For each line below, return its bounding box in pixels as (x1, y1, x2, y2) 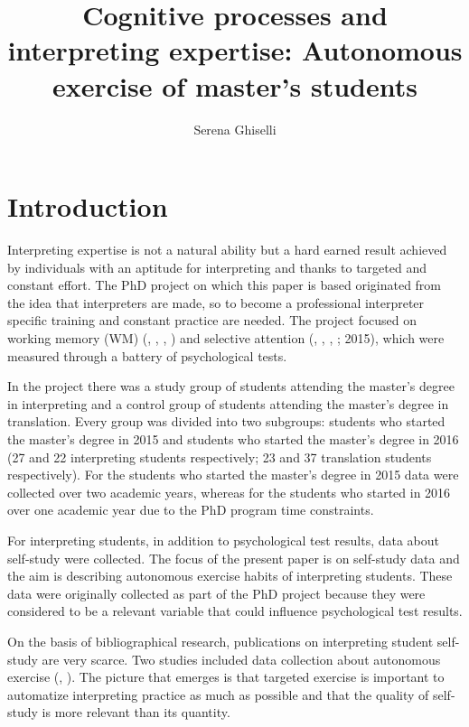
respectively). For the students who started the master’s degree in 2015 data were (7, 465, 459, 484)
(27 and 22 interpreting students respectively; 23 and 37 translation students (7, 447, 432, 466)
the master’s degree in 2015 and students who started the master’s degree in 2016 (7, 429, 459, 448)
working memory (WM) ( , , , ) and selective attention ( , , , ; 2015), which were (7, 329, 445, 347)
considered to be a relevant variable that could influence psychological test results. (7, 601, 463, 620)
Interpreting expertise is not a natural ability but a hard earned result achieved (7, 240, 447, 259)
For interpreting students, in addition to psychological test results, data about (7, 530, 440, 549)
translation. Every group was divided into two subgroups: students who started (7, 412, 446, 431)
